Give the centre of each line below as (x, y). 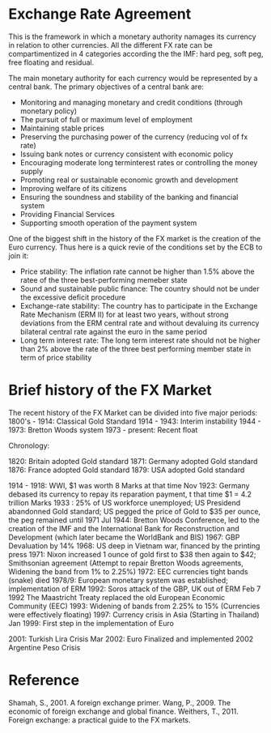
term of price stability (56, 357)
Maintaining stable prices (62, 128)
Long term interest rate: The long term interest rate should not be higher (140, 340)
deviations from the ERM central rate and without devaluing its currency (140, 323)
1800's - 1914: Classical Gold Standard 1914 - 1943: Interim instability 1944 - (135, 421)
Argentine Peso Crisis (44, 647)
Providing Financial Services (67, 214)
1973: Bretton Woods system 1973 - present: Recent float (103, 429)
